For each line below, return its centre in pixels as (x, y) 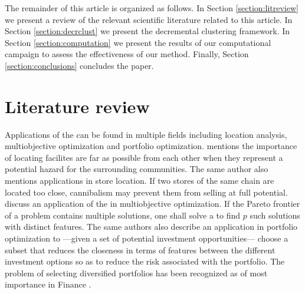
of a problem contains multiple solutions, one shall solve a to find (123, 215)
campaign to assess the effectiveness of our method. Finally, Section (127, 54)
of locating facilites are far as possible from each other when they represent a (144, 157)
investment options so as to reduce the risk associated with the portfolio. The (145, 261)
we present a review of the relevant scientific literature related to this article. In (149, 19)
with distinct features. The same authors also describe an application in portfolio (151, 227)
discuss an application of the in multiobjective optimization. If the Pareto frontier (152, 204)
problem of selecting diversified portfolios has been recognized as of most (136, 272)
